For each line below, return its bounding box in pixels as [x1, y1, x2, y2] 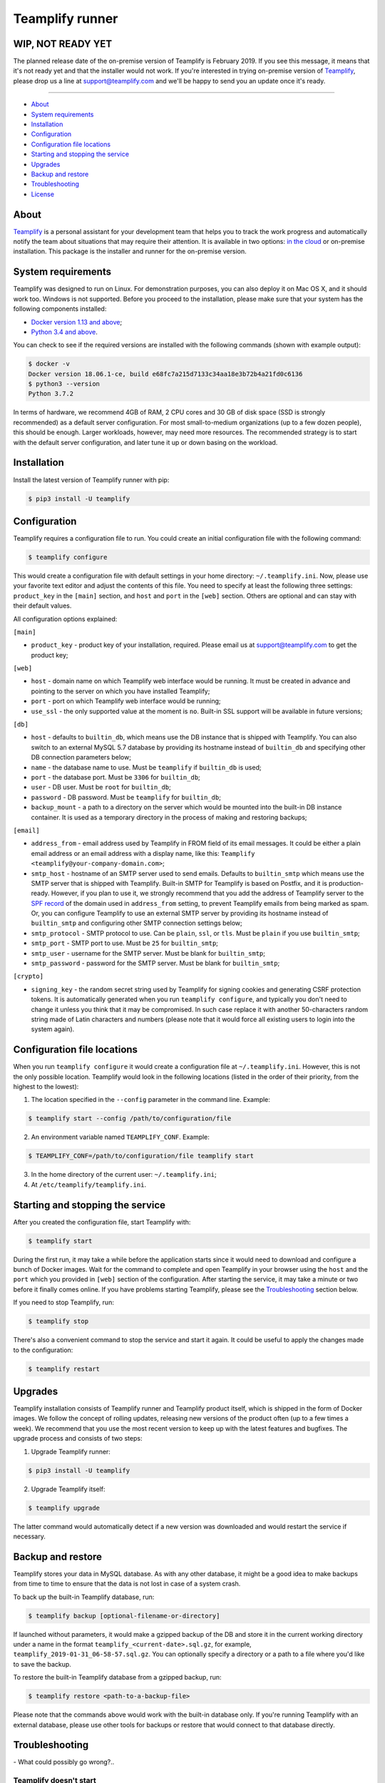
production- [328, 879, 364, 887]
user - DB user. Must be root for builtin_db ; [31, 783, 171, 792]
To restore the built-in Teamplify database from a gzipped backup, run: [13, 1673, 222, 1682]
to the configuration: [13, 1345, 73, 1354]
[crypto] [13, 972, 44, 981]
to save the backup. [13, 1660, 71, 1668]
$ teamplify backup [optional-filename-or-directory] [28, 1612, 220, 1620]
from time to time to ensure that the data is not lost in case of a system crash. [13, 1580, 241, 1588]
